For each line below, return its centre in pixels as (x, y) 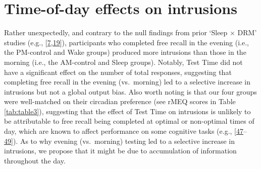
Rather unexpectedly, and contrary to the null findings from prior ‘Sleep (116, 32)
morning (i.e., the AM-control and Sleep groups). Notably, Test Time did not (123, 62)
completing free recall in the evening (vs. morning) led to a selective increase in (127, 82)
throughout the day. (35, 160)
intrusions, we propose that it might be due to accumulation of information (120, 151)
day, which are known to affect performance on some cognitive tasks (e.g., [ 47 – (125, 131)
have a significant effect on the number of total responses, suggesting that (118, 72)
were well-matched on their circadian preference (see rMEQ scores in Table (120, 101)
